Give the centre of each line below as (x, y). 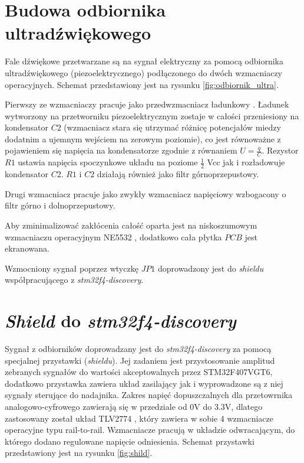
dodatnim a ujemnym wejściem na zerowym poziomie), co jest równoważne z (143, 138)
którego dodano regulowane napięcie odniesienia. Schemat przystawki (130, 441)
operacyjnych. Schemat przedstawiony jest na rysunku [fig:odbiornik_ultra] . (142, 84)
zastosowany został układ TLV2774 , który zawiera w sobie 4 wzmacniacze (139, 418)
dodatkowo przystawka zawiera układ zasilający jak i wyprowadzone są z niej (144, 383)
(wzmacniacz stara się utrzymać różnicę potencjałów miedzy (172, 127)
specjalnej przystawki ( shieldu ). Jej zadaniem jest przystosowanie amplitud (140, 360)
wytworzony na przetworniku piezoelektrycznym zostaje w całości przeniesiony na (152, 115)
